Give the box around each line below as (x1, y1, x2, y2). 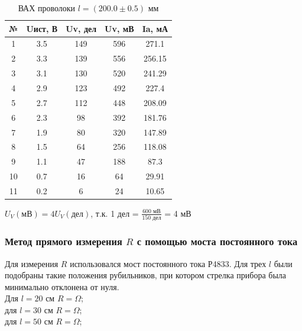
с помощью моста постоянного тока (137, 234, 298, 249)
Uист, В (26, 22, 58, 34)
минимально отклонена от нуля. (5, 280, 119, 293)
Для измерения (5, 257, 59, 269)
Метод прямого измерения (5, 234, 122, 249)
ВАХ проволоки (18, 2, 76, 14)
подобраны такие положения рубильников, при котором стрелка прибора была (5, 269, 286, 281)
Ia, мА (142, 22, 168, 34)
